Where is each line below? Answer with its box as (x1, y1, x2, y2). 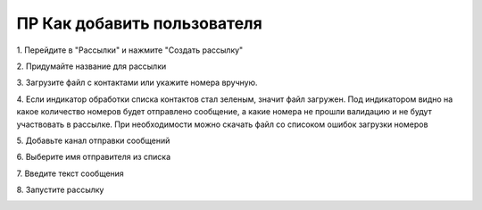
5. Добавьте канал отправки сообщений (16, 135, 170, 146)
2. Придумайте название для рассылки (16, 61, 167, 71)
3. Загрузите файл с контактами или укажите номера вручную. (16, 77, 258, 88)
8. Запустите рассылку (16, 184, 104, 196)
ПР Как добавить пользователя (16, 13, 262, 33)
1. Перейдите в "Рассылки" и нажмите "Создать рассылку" (16, 45, 244, 55)
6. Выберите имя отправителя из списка (16, 152, 171, 163)
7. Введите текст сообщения (16, 168, 124, 179)
